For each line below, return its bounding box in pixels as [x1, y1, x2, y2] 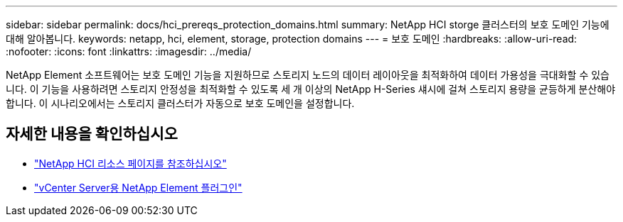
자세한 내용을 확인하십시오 [6, 125, 178, 143]
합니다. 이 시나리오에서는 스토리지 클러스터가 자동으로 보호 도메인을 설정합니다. [6, 97, 355, 109]
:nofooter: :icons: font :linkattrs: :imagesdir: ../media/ [6, 45, 252, 57]
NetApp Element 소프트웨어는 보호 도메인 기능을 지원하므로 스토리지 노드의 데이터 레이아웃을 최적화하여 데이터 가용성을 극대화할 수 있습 [6, 69, 609, 81]
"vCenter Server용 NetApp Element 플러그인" [34, 181, 243, 194]
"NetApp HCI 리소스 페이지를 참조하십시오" [34, 157, 227, 170]
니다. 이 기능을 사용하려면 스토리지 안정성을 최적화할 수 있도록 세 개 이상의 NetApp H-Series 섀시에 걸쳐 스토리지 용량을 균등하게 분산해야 [6, 83, 616, 95]
